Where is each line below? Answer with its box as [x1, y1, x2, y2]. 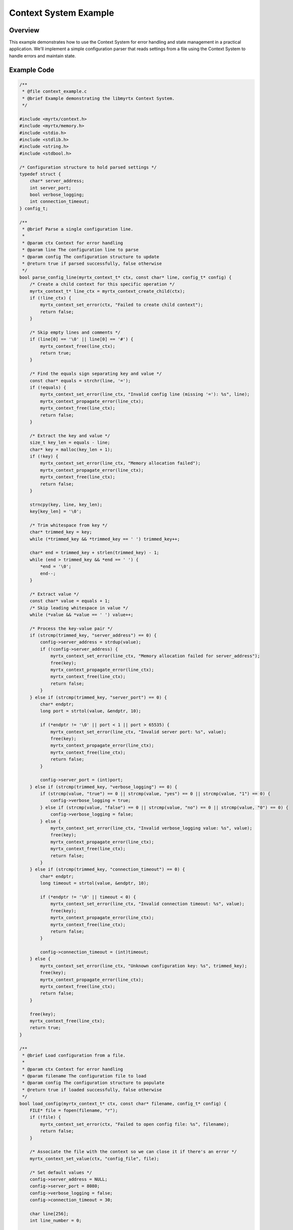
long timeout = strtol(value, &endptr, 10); [40, 881, 149, 886]
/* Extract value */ [29, 591, 80, 597]
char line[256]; [29, 1211, 69, 1216]
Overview [9, 26, 40, 34]
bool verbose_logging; [29, 192, 84, 198]
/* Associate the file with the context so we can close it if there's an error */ [29, 1149, 237, 1155]
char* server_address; [29, 178, 84, 184]
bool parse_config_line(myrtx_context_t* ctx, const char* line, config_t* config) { [19, 275, 232, 280]
